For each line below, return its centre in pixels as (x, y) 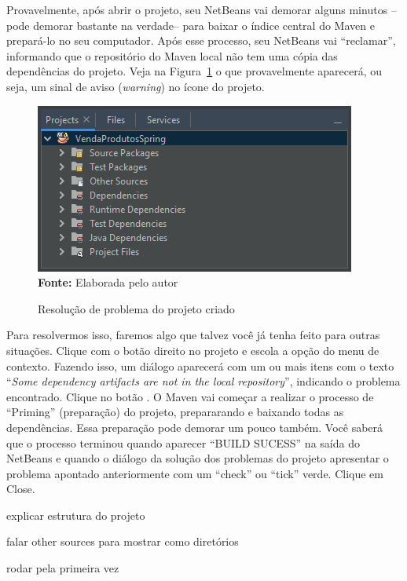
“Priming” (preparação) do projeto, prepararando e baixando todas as (175, 412)
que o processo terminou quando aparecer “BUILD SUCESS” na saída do (183, 442)
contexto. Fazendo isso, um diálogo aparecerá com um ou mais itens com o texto (200, 365)
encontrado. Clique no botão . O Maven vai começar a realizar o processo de (190, 396)
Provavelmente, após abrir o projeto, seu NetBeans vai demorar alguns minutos (197, 9)
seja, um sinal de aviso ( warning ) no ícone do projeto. (136, 86)
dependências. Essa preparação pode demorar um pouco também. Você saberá (195, 427)
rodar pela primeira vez (63, 568)
